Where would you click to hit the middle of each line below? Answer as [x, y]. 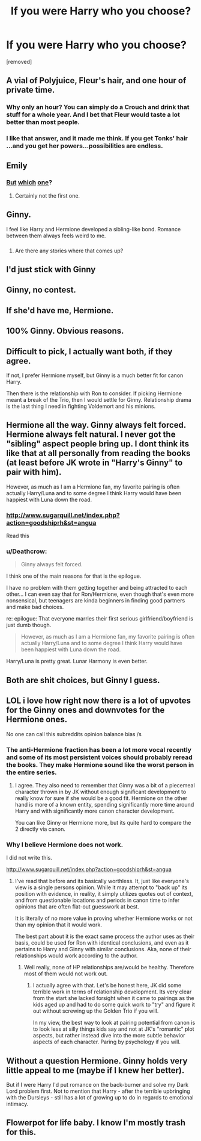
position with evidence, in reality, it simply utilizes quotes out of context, [104, 894]
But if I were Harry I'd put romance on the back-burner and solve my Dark [97, 1084]
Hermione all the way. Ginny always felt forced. [96, 425]
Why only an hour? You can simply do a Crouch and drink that [98, 107]
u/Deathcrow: [27, 551]
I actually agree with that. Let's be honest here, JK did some [107, 986]
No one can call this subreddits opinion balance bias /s [74, 734]
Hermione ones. [37, 720]
